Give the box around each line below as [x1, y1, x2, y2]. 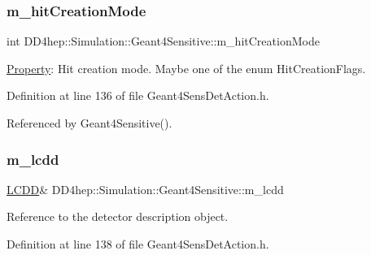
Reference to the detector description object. [7, 208, 229, 225]
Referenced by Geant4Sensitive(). [7, 115, 172, 131]
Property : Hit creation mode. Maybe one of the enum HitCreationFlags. [7, 59, 366, 76]
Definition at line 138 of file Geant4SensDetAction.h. [7, 236, 269, 252]
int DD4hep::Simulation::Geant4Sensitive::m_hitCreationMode [7, 32, 320, 50]
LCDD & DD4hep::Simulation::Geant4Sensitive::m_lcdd [7, 180, 284, 197]
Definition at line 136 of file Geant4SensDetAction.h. [7, 87, 269, 104]
